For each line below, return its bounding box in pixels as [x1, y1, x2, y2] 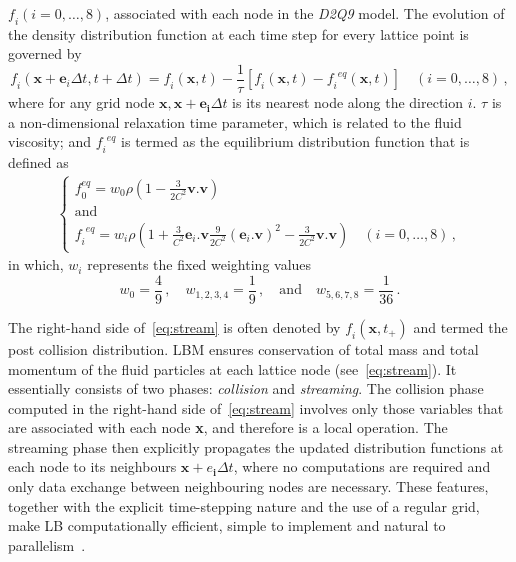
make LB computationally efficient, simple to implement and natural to [8, 515, 446, 536]
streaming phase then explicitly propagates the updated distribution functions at [8, 436, 504, 457]
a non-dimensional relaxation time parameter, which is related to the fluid [8, 111, 462, 132]
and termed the [413, 316, 508, 337]
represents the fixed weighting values [87, 254, 312, 275]
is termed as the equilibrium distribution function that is [121, 131, 470, 152]
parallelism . [8, 534, 86, 555]
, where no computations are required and [233, 456, 491, 477]
